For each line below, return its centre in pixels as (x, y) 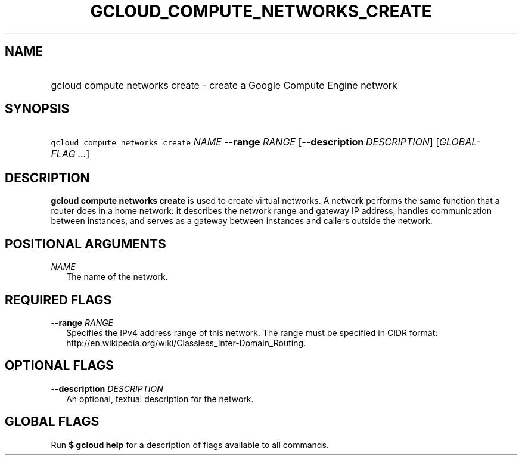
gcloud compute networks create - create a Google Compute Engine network (224, 85)
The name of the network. (117, 277)
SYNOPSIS (37, 109)
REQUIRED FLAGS (58, 300)
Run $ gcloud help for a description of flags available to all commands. (190, 445)
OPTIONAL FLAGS (59, 366)
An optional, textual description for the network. (160, 399)
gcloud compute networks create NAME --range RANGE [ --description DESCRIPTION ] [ (245, 142)
